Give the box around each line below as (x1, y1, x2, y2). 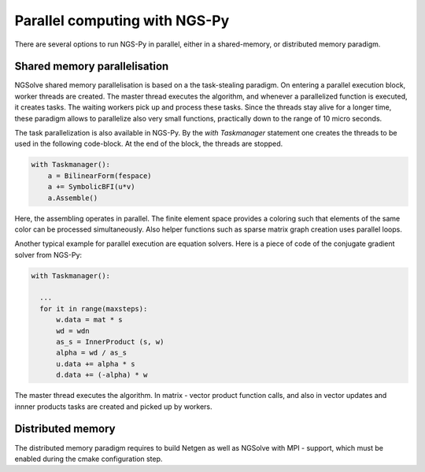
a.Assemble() (47, 193, 98, 203)
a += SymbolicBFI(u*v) (47, 182, 135, 191)
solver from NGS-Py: (14, 250, 83, 259)
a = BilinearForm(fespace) (47, 171, 153, 180)
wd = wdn (56, 326, 90, 335)
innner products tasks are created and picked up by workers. (14, 402, 213, 411)
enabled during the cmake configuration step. (14, 454, 163, 463)
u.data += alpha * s (56, 359, 135, 368)
